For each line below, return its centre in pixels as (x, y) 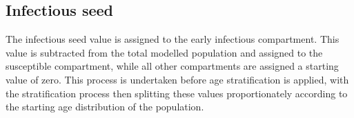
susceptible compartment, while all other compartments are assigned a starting (172, 66)
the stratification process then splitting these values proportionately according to (177, 93)
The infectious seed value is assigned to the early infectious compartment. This (173, 39)
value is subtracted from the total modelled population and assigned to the (164, 52)
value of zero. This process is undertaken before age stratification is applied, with (177, 79)
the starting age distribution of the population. (105, 107)
